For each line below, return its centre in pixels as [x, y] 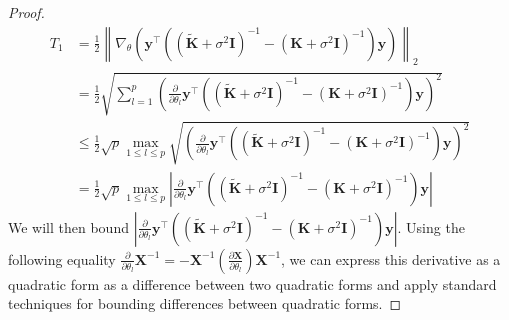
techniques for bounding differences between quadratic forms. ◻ [205, 303]
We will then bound [68, 226]
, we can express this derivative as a [391, 258]
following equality [62, 258]
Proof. [26, 12]
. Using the [431, 226]
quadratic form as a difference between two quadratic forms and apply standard [252, 283]
